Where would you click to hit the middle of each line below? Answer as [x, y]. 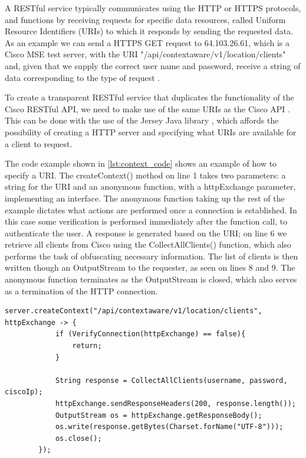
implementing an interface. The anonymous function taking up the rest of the [145, 198]
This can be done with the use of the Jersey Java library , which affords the [142, 120]
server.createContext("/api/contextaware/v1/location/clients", [134, 311]
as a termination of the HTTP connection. [81, 290]
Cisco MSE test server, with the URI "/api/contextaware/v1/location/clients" [145, 54]
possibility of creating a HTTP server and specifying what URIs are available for [151, 131]
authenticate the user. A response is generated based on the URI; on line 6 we [146, 233]
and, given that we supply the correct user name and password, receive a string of [153, 65]
